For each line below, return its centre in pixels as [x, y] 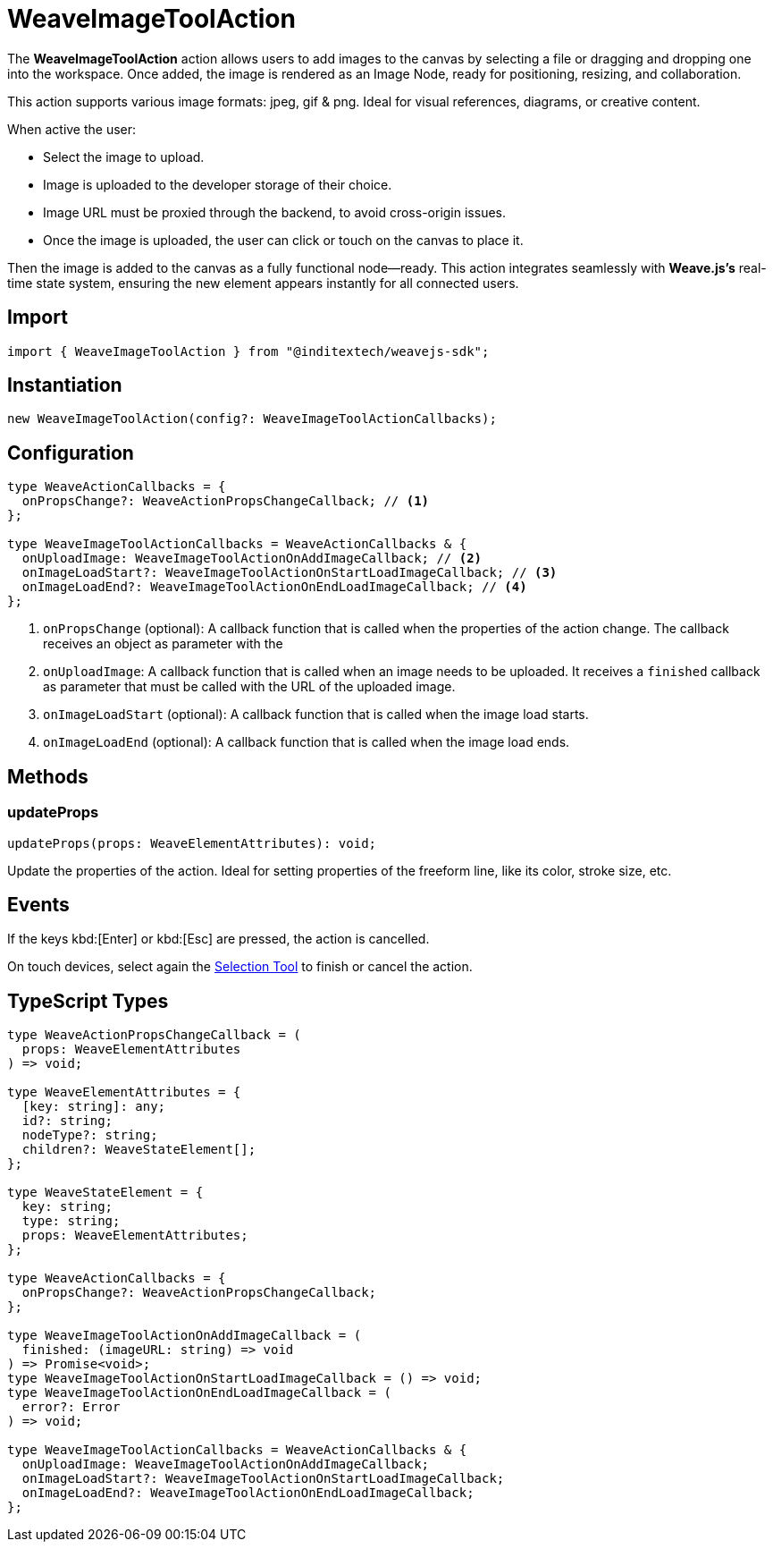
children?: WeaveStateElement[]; [139, 1150]
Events [38, 904]
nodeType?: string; [90, 1135]
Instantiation [65, 385]
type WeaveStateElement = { [105, 1193]
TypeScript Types [88, 1001]
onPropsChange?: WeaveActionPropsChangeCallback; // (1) [226, 501]
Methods [48, 776]
